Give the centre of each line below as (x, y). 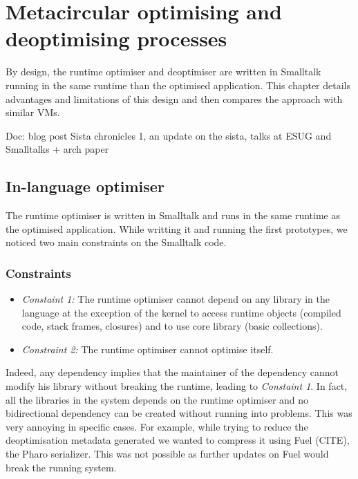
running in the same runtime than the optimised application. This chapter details (178, 85)
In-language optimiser (85, 186)
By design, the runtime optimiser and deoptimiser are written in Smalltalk (163, 72)
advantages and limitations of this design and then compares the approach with (174, 98)
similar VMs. (33, 112)
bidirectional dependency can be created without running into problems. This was (179, 413)
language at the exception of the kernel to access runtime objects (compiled (181, 312)
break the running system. (61, 467)
